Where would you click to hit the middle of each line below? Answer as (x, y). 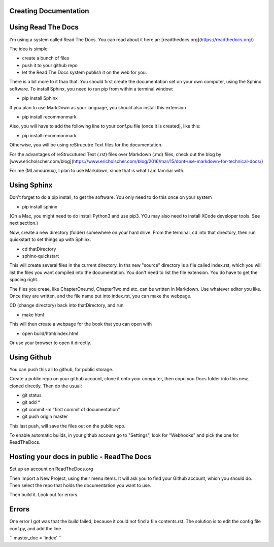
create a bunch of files (46, 58)
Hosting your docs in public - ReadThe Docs (80, 457)
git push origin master (45, 416)
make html (33, 315)
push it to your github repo (50, 65)
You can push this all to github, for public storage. (61, 369)
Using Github (30, 357)
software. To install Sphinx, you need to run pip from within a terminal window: (91, 88)
